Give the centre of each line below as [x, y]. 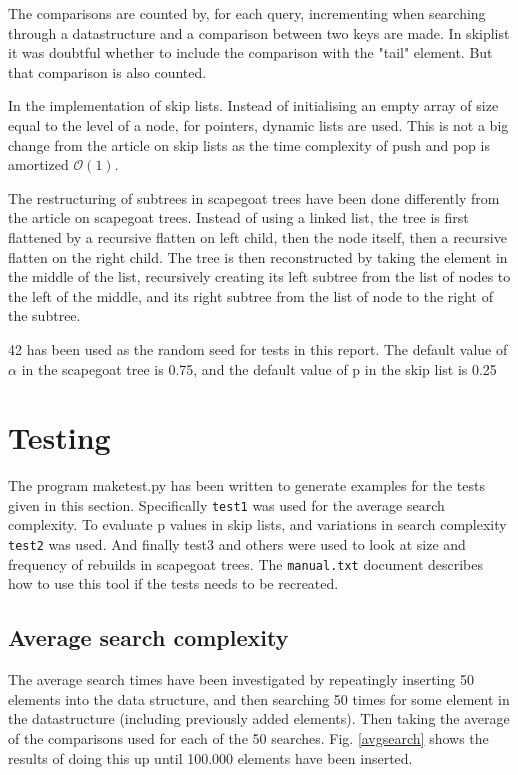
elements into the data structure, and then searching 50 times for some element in [259, 698]
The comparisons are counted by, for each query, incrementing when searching [247, 13]
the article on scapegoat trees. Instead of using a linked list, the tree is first [238, 217]
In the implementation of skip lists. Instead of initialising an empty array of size [253, 105]
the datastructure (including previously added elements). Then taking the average [259, 718]
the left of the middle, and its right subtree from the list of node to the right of [250, 295]
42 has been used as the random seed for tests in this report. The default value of [258, 348]
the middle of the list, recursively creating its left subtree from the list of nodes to [259, 276]
